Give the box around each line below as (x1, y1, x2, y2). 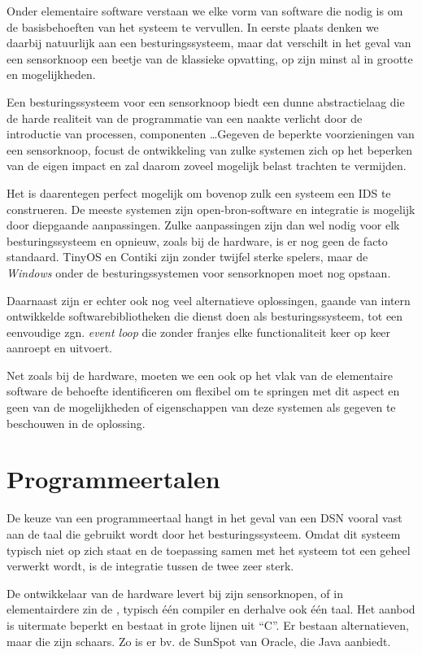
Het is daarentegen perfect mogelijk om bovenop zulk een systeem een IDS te (7, 184, 391, 201)
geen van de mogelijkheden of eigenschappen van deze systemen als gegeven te (7, 399, 396, 416)
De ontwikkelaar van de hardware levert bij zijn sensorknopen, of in (7, 584, 343, 601)
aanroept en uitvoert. (7, 339, 112, 356)
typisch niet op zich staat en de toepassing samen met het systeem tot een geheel (7, 541, 411, 558)
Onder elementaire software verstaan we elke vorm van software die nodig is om (7, 2, 403, 19)
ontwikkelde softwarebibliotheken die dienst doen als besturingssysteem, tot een (7, 308, 403, 325)
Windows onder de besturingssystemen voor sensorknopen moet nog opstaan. (7, 264, 391, 281)
